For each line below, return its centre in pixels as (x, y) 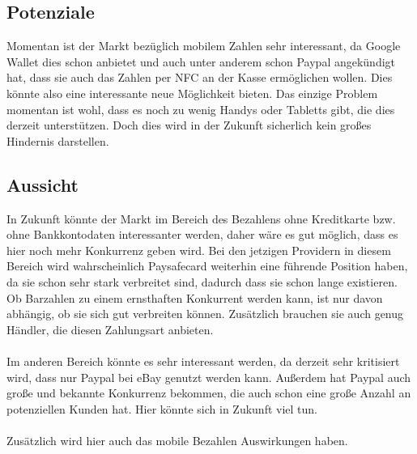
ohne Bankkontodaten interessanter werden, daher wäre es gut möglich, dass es (202, 234)
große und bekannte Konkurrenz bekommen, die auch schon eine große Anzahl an (209, 393)
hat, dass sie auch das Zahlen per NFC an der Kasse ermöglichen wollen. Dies (200, 77)
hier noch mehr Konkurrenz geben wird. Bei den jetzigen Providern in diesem (199, 250)
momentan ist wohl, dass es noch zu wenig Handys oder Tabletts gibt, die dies (201, 109)
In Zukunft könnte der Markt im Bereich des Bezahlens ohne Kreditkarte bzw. (201, 218)
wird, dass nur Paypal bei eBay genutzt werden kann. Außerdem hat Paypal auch (209, 377)
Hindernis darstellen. (58, 140)
